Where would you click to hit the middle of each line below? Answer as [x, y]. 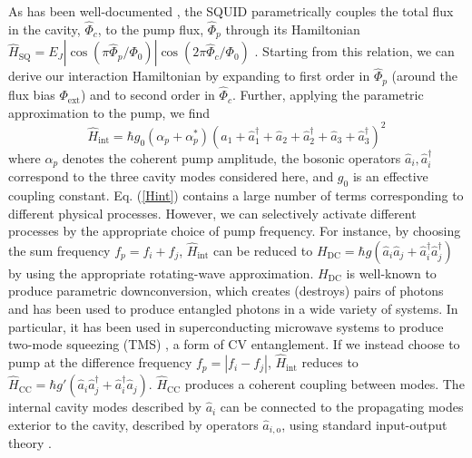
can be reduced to [263, 250]
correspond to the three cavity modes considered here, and [171, 176]
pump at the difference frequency [100, 362]
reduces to [330, 362]
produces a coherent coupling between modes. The [324, 384]
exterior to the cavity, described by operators [133, 424]
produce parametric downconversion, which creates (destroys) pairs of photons [226, 291]
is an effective [390, 176]
